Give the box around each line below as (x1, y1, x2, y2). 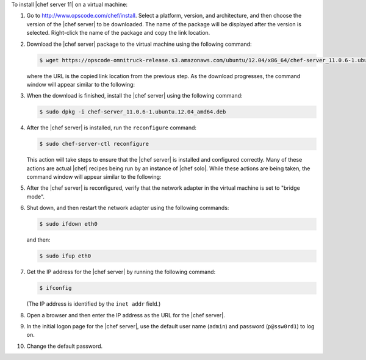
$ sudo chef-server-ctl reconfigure (39, 140, 149, 148)
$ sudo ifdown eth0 (39, 220, 98, 228)
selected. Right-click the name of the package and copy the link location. (26, 29, 210, 37)
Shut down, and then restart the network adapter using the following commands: (26, 204, 229, 212)
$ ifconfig (39, 284, 72, 292)
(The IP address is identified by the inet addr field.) (26, 300, 161, 308)
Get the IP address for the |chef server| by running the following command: (26, 268, 216, 276)
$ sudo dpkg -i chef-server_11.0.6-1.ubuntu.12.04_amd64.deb (39, 109, 226, 115)
